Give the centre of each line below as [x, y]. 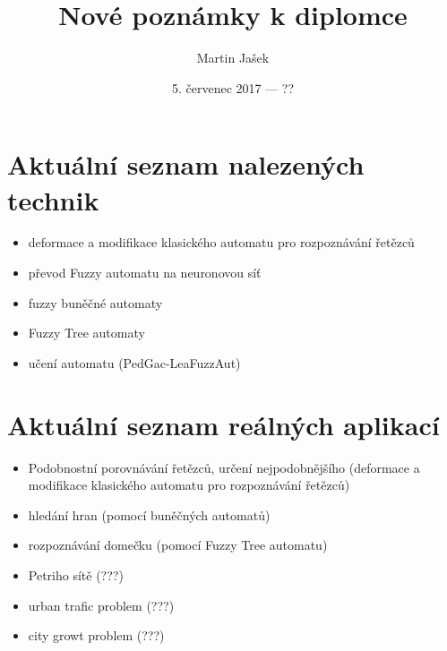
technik [53, 199]
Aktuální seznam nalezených [186, 164]
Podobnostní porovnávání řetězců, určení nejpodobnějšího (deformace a [224, 467]
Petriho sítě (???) [76, 574]
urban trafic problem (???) [101, 605]
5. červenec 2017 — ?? [233, 87]
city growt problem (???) [96, 635]
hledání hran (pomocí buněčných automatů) [149, 514]
